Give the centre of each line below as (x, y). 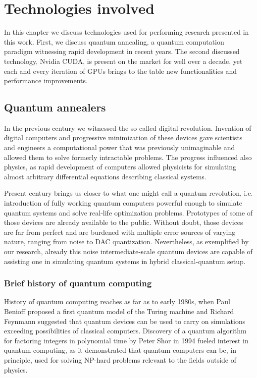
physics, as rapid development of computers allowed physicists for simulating (120, 167)
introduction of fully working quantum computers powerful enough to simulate (123, 203)
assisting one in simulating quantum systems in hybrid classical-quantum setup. (125, 261)
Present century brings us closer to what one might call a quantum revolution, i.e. (128, 193)
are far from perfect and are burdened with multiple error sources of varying (120, 232)
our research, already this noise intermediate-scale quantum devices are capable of (128, 251)
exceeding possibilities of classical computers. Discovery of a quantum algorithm (125, 331)
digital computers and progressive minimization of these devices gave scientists (123, 137)
